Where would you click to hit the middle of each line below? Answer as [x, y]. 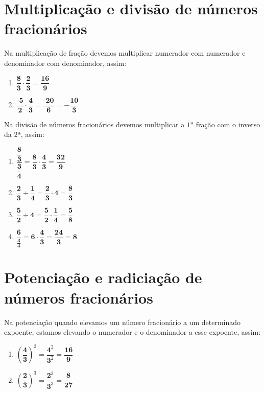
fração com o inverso [228, 124]
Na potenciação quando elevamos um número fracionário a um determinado [123, 322]
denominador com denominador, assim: [65, 63]
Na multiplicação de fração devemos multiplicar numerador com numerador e [125, 53]
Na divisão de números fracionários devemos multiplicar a [94, 124]
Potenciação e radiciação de [103, 277]
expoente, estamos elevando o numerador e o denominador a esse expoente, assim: [133, 332]
